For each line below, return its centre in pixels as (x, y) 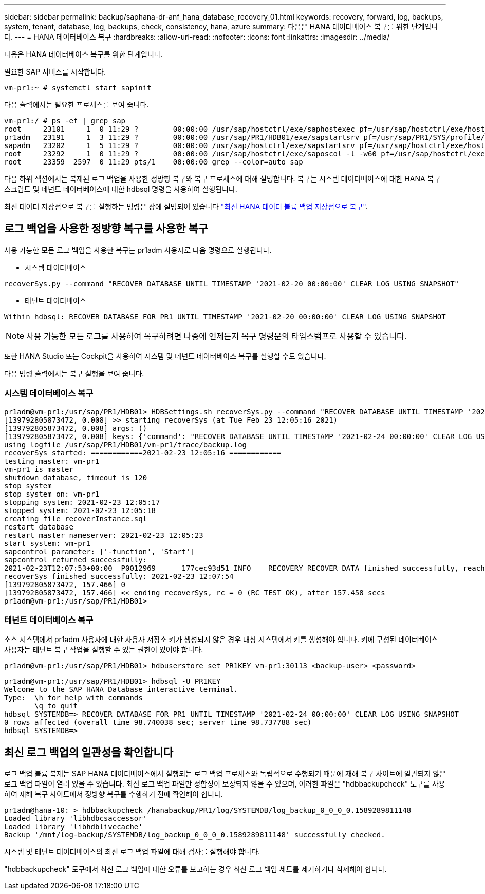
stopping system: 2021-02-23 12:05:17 (82, 502)
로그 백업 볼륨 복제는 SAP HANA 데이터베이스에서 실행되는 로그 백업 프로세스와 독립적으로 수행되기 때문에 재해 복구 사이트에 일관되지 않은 (225, 774)
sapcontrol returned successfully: (76, 560)
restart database (39, 527)
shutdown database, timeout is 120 (76, 477)
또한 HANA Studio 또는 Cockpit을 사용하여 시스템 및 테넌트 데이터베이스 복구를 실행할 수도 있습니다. (165, 356)
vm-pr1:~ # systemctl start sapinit (78, 88)
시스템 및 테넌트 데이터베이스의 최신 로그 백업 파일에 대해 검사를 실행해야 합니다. (132, 852)
